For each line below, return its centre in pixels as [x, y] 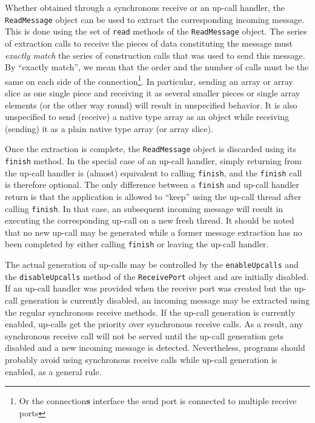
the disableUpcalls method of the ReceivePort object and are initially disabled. [157, 276]
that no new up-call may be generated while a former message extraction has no [154, 232]
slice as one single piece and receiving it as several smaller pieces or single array [153, 92]
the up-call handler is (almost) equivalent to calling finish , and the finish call [154, 172]
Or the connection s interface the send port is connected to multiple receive [158, 401]
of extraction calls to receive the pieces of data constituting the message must [149, 43]
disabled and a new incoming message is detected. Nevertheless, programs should [155, 348]
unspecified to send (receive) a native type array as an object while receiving [147, 117]
